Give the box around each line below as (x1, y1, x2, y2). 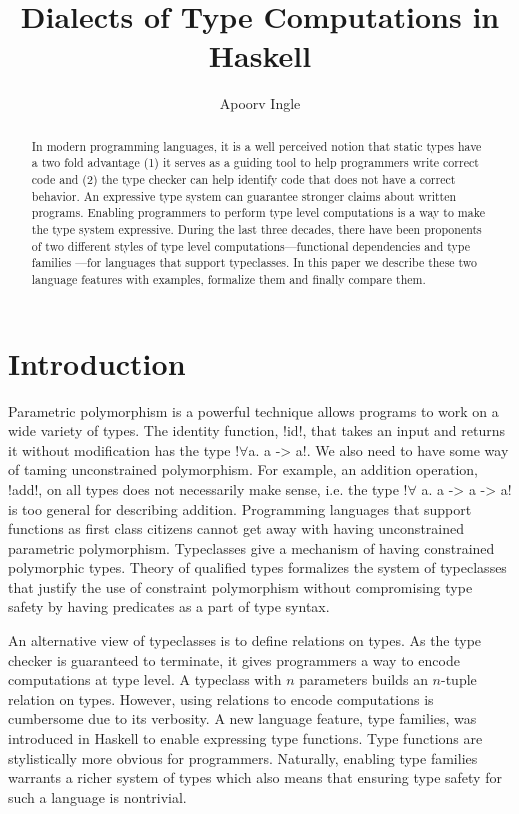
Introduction (8, 342, 186, 383)
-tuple (440, 669, 477, 690)
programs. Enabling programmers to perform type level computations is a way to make (31, 204, 485, 221)
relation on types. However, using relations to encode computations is (8, 688, 434, 709)
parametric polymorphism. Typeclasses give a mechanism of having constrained (8, 537, 495, 558)
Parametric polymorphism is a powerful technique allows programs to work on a (8, 400, 499, 421)
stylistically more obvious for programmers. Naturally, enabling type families (8, 747, 478, 768)
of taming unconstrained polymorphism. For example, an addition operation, (8, 459, 478, 480)
